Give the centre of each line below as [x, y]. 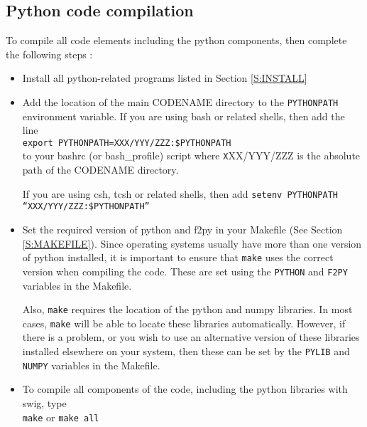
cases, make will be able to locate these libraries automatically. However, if [184, 323]
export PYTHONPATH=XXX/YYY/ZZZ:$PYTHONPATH [127, 143]
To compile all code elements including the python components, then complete [176, 40]
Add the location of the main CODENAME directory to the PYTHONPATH [180, 101]
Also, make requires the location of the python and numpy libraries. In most [187, 309]
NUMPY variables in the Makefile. [91, 365]
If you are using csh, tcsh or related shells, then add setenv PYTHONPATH [180, 193]
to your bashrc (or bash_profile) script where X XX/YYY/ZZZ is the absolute [191, 155]
